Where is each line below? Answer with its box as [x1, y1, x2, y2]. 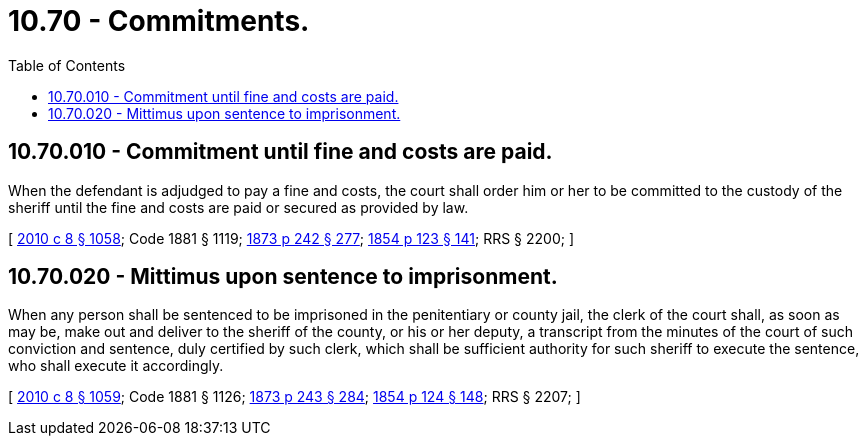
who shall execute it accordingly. [8, 357, 224, 375]
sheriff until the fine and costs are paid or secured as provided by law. [8, 198, 469, 216]
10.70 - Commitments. [8, 4, 310, 38]
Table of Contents [8, 56, 126, 74]
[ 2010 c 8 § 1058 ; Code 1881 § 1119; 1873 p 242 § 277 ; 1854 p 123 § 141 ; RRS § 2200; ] [8, 229, 575, 247]
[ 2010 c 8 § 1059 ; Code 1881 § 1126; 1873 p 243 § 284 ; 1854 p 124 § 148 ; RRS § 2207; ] [8, 388, 581, 406]
